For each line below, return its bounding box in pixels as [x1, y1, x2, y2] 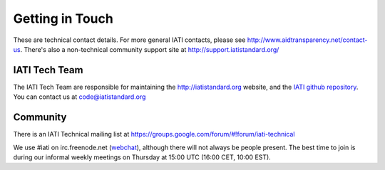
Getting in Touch [13, 11, 113, 26]
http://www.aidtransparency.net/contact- [247, 36, 368, 44]
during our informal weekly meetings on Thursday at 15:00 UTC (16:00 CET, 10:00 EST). [13, 153, 271, 161]
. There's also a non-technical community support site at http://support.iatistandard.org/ [20, 45, 279, 53]
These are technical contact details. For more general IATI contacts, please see [13, 36, 246, 44]
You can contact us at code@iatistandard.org [13, 92, 146, 101]
